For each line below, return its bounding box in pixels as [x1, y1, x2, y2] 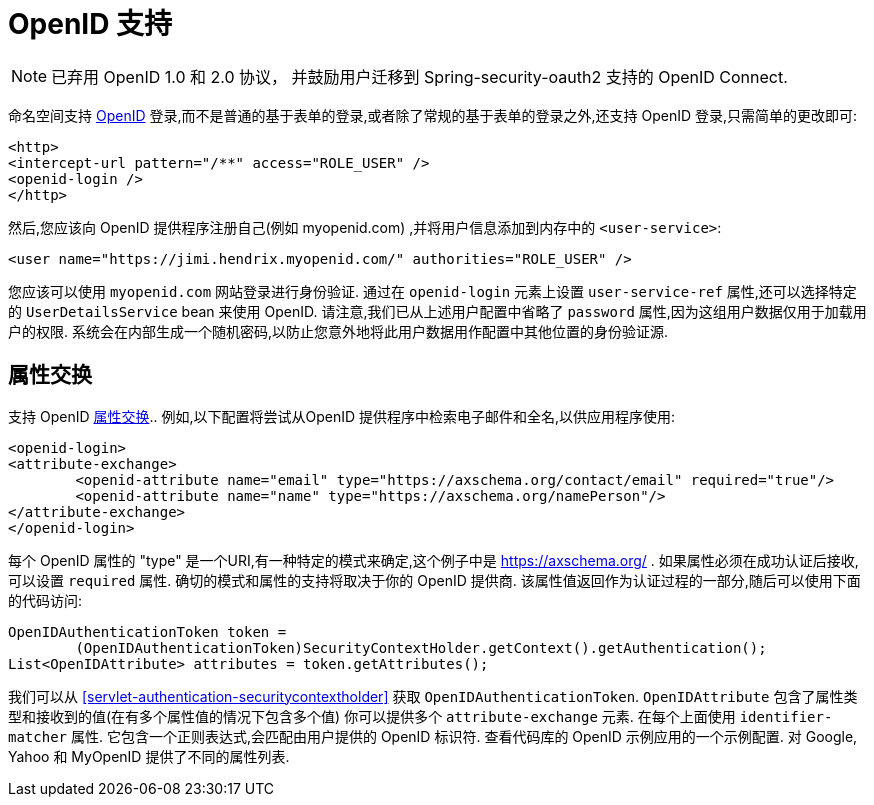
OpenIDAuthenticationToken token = [8, 623, 287, 640]
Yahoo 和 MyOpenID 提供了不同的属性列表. [8, 747, 290, 765]
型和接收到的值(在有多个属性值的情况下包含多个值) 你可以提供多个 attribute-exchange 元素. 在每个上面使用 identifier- [8, 707, 833, 725]
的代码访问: [8, 591, 83, 609]
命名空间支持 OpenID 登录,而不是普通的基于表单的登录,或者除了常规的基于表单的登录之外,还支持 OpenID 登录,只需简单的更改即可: [8, 106, 858, 124]
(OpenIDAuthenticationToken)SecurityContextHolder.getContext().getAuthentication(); [75, 639, 767, 656]
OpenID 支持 [8, 7, 173, 41]
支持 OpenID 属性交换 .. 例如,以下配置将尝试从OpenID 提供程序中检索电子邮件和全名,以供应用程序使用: [8, 407, 676, 425]
